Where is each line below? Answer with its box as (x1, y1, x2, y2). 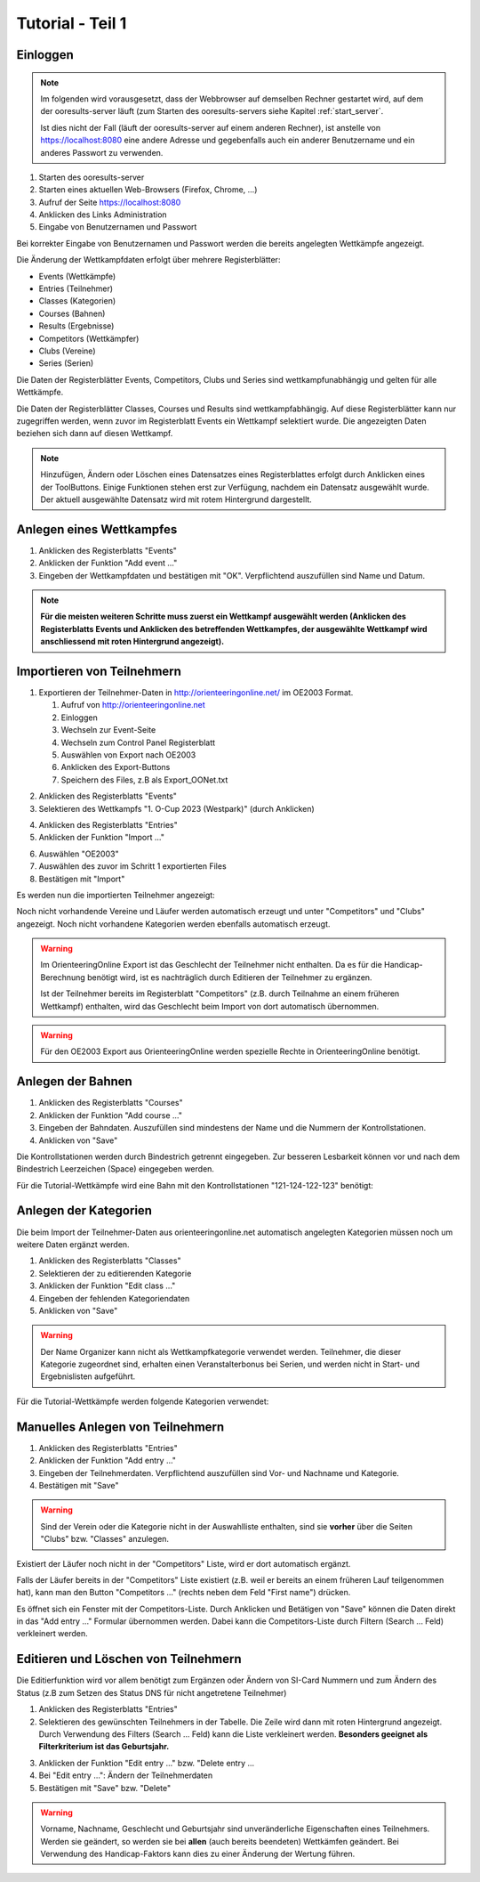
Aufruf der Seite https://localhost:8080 (38, 197, 181, 207)
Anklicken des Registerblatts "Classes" (38, 1255, 181, 1266)
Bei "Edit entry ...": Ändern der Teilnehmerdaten (38, 1770, 213, 1781)
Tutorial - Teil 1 (16, 13, 127, 33)
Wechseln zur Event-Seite (60, 725, 156, 735)
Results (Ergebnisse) (38, 320, 115, 331)
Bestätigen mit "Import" (38, 873, 125, 884)
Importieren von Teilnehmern (16, 663, 182, 678)
